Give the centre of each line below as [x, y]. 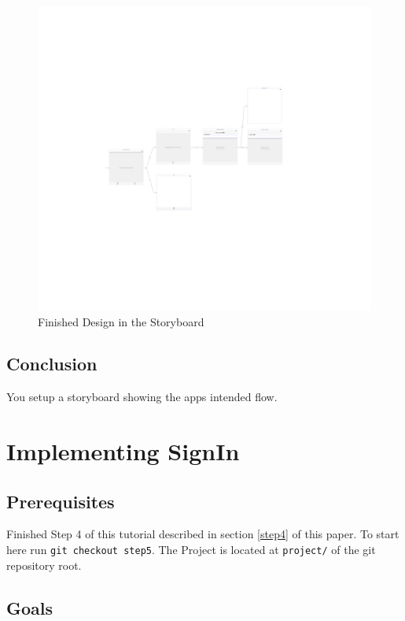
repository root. [44, 565]
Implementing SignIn [123, 451]
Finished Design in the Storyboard [121, 321]
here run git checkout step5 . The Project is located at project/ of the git [191, 550]
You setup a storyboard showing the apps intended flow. [142, 397]
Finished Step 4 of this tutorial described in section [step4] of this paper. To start [203, 534]
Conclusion [52, 364]
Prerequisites [61, 501]
